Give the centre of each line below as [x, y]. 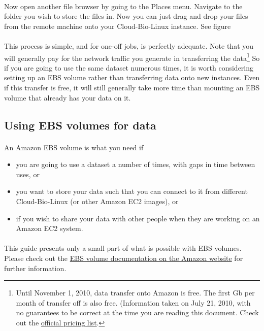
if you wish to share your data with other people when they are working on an [138, 218]
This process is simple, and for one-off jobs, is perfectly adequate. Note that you [129, 45]
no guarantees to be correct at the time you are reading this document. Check [137, 312]
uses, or [28, 174]
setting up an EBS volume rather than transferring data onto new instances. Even [132, 77]
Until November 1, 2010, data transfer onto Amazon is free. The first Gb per [135, 293]
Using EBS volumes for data [80, 125]
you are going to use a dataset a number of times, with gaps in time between [136, 164]
